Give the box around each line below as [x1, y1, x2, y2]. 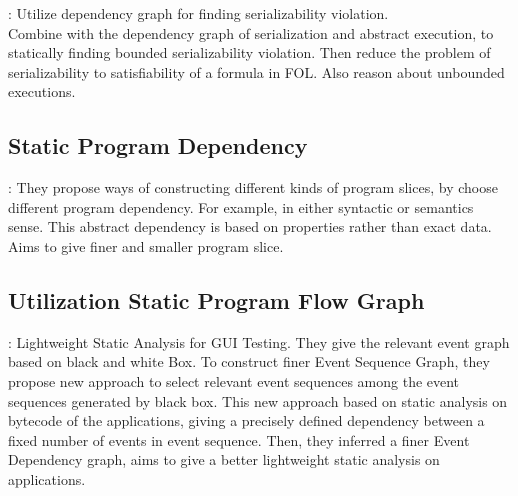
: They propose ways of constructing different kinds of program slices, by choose [8, 177, 498, 198]
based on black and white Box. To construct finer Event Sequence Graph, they [8, 351, 490, 372]
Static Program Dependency [8, 130, 308, 161]
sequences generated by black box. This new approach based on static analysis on [8, 390, 508, 411]
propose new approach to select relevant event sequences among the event [8, 370, 460, 391]
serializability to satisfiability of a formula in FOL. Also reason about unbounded [8, 61, 505, 82]
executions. [8, 81, 76, 102]
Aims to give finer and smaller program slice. [8, 235, 284, 256]
